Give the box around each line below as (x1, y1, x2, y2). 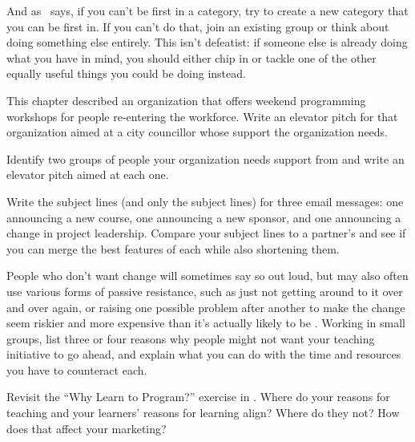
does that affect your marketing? (6, 420, 167, 436)
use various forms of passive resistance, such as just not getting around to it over (6, 282, 403, 299)
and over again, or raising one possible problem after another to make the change (6, 298, 405, 315)
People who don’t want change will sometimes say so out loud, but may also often (6, 267, 409, 284)
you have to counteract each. (6, 361, 147, 378)
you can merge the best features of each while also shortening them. (6, 240, 340, 257)
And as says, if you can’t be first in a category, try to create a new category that (6, 2, 409, 18)
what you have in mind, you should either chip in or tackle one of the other (6, 49, 377, 66)
